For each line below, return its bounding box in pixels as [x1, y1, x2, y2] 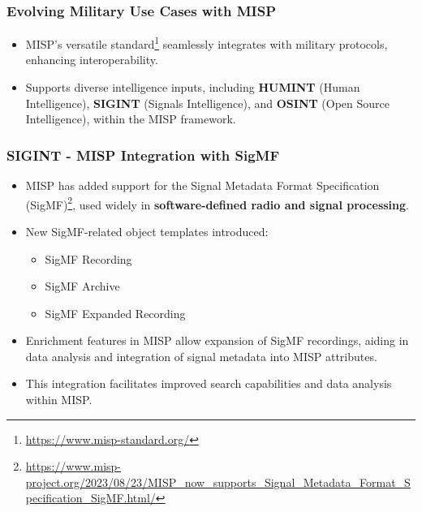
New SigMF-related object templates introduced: [25, 222, 269, 239]
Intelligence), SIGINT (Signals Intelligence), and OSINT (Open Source [25, 94, 390, 111]
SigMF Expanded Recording [45, 304, 186, 321]
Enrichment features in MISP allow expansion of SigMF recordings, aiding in [25, 332, 409, 349]
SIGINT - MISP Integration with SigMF [6, 144, 280, 165]
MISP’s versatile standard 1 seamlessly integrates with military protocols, [25, 33, 388, 52]
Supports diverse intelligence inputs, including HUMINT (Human [25, 79, 360, 96]
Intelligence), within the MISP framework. [25, 110, 236, 127]
